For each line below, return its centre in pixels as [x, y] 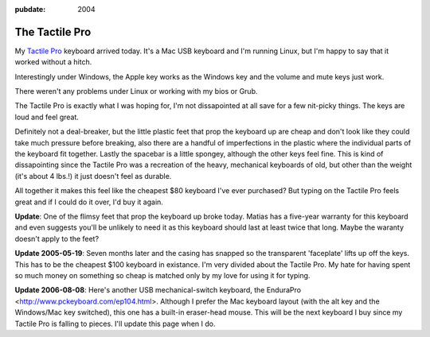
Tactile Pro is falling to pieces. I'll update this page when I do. [115, 323]
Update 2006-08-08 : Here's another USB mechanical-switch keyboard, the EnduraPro [158, 290]
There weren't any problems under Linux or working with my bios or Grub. [136, 91]
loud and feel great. [47, 117]
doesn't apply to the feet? [57, 238]
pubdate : [30, 9]
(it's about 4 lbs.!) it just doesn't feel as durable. [93, 176]
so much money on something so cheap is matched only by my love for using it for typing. [162, 275]
